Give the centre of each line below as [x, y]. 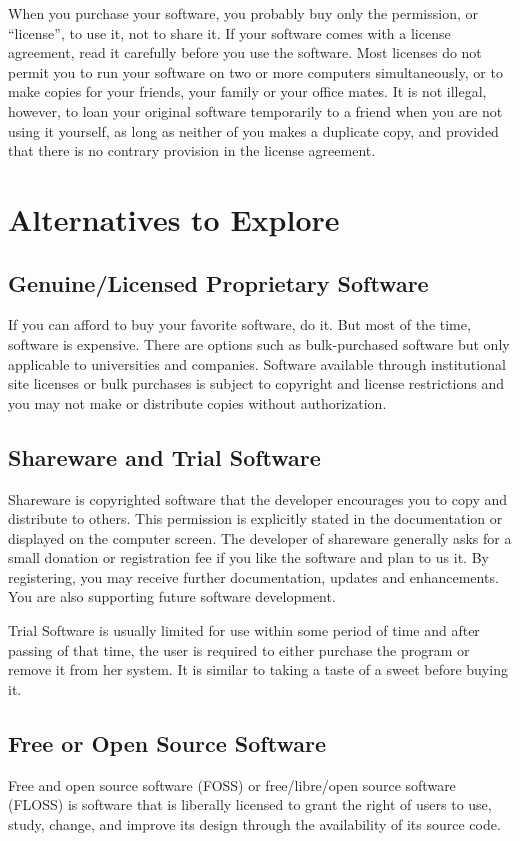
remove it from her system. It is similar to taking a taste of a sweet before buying [258, 669]
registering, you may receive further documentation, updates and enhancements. [253, 576]
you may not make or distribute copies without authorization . [197, 402]
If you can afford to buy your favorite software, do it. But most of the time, [239, 324]
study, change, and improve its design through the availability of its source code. [254, 823]
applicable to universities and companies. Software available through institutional [257, 363]
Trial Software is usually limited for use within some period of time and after [244, 630]
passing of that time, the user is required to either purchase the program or [239, 649]
